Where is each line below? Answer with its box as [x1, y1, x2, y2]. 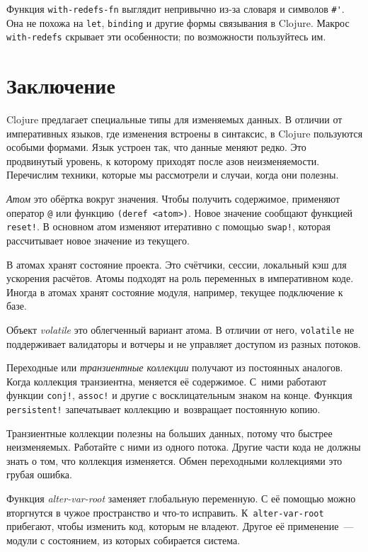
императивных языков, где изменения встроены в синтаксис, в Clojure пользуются [6, 125, 363, 140]
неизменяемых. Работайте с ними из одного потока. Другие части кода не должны [6, 439, 361, 454]
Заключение [6, 71, 115, 100]
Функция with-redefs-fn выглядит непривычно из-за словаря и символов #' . [6, 1, 345, 16]
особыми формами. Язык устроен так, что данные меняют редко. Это [6, 140, 306, 154]
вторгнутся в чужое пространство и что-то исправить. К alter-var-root [6, 505, 324, 519]
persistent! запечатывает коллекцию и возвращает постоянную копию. [6, 402, 321, 417]
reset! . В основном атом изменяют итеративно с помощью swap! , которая [6, 219, 330, 234]
